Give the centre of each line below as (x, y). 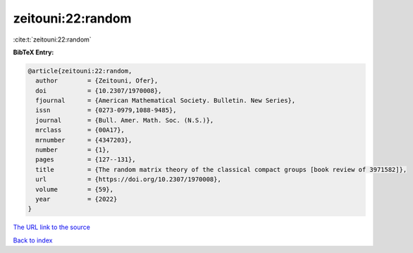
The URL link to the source (52, 227)
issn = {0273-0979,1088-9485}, (106, 110)
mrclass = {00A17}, (80, 130)
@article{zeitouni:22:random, (80, 71)
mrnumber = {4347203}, (84, 140)
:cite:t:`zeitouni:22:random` (52, 39)
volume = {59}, (75, 189)
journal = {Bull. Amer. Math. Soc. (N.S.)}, (125, 120)
